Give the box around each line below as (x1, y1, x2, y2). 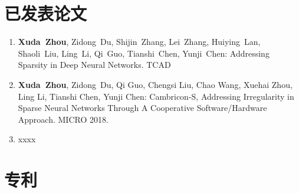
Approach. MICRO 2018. (18, 113, 109, 125)
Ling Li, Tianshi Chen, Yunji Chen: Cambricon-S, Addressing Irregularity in (18, 90, 294, 102)
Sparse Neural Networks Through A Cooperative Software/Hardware (18, 102, 267, 114)
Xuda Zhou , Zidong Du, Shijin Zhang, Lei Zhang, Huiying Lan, (18, 35, 261, 48)
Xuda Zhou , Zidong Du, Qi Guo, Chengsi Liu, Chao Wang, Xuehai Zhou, (18, 78, 293, 90)
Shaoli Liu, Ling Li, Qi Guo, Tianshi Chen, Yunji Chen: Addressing (18, 47, 270, 59)
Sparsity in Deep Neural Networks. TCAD (18, 58, 171, 71)
